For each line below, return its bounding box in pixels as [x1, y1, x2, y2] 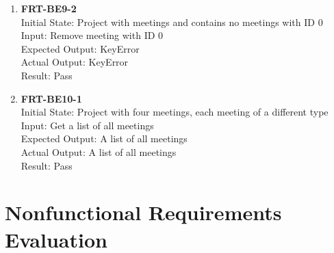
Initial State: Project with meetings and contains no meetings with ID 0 [21, 14, 323, 29]
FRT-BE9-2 [21, 1, 77, 15]
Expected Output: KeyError [21, 41, 140, 55]
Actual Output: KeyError [21, 55, 129, 69]
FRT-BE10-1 [21, 91, 82, 105]
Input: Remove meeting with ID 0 [21, 28, 164, 42]
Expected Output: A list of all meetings [21, 131, 188, 146]
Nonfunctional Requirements [5, 198, 282, 226]
